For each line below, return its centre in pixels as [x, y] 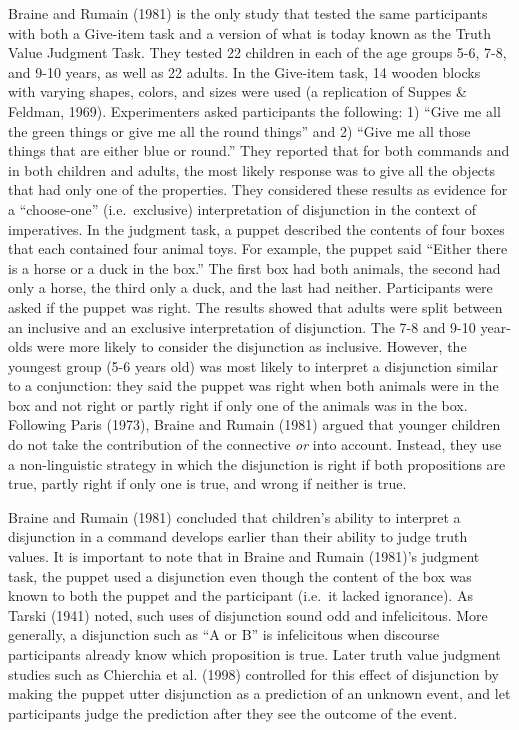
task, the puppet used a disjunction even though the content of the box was [240, 575]
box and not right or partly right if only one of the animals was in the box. [238, 404]
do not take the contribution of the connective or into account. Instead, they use [255, 444]
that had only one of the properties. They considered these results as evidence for [258, 189]
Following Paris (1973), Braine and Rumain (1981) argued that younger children [254, 424]
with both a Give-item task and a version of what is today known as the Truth [250, 32]
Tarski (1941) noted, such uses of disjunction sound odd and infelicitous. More [248, 614]
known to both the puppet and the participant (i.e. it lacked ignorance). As [240, 595]
